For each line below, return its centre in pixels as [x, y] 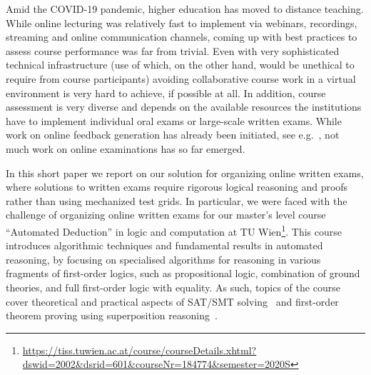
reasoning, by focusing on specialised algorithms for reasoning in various [163, 259]
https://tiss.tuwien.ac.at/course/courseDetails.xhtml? [139, 350]
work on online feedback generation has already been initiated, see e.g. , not [173, 135]
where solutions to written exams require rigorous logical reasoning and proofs [177, 187]
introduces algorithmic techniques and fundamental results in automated [164, 245]
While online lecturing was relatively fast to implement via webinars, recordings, [182, 22]
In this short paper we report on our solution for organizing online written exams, [185, 172]
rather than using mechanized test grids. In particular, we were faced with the [177, 200]
